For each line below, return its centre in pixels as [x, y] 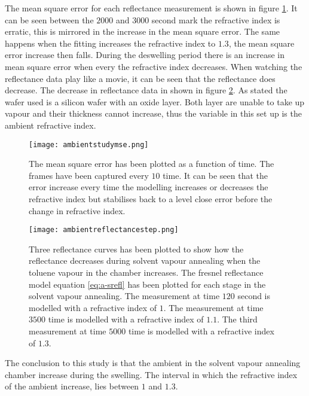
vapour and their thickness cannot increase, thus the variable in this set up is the [153, 113]
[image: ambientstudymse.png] [89, 144]
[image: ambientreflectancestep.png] [104, 230]
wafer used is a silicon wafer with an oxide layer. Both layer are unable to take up [155, 101]
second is [254, 296]
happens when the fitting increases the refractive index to [110, 43]
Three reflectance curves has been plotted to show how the [136, 249]
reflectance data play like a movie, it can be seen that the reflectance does [140, 78]
